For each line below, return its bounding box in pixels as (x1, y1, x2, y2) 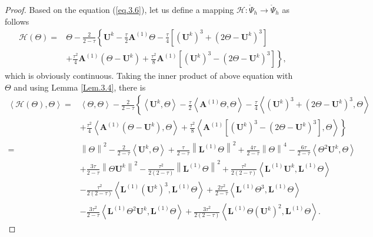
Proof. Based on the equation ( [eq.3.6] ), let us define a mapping (5, 4, 234, 15)
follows (5, 15, 29, 27)
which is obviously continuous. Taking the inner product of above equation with (5, 69, 293, 82)
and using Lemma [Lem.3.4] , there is (14, 81, 146, 93)
